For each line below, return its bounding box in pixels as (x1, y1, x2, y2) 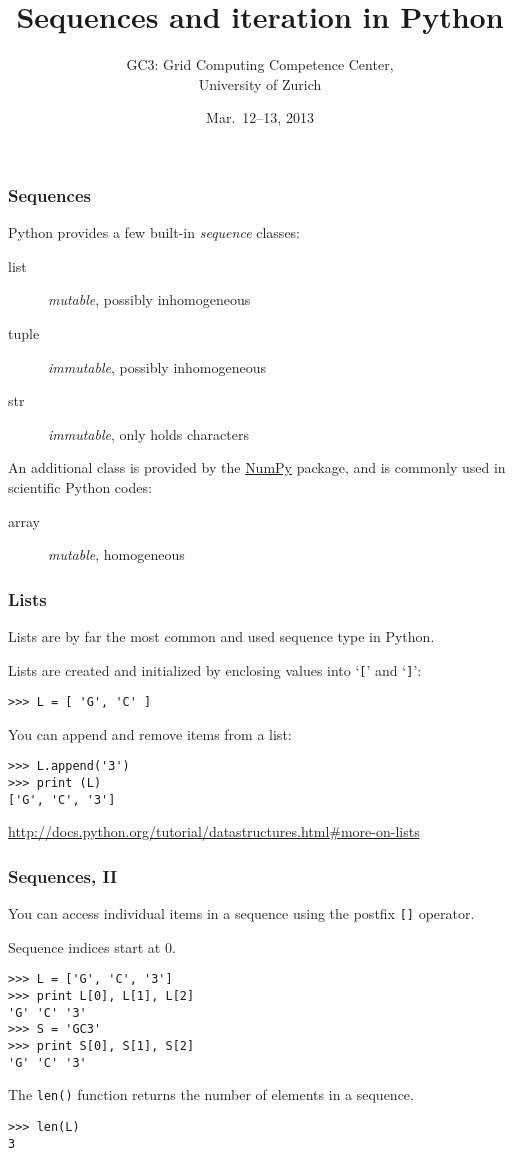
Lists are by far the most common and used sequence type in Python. (8, 625, 435, 646)
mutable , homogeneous (48, 544, 185, 565)
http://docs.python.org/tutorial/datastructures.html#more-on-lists (8, 821, 420, 842)
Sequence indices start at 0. (8, 936, 176, 957)
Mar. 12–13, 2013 (206, 107, 314, 128)
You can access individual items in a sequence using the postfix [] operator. (8, 903, 475, 924)
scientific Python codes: (8, 476, 152, 497)
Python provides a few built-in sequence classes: (8, 222, 301, 243)
